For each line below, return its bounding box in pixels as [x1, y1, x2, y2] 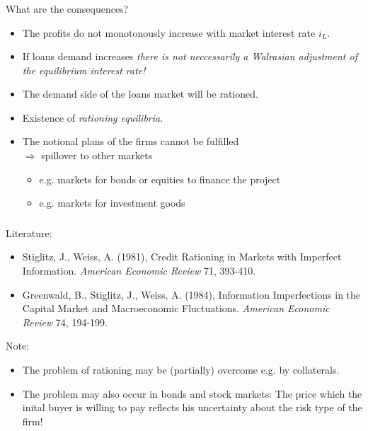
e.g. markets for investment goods [39, 195, 185, 210]
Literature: [6, 225, 52, 240]
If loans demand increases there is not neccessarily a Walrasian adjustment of [22, 49, 357, 64]
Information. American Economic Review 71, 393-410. [22, 263, 256, 277]
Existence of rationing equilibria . [22, 110, 163, 125]
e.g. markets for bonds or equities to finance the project [39, 171, 281, 186]
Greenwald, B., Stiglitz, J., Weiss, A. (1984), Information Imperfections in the [22, 287, 361, 301]
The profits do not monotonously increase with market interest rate [22, 25, 316, 40]
